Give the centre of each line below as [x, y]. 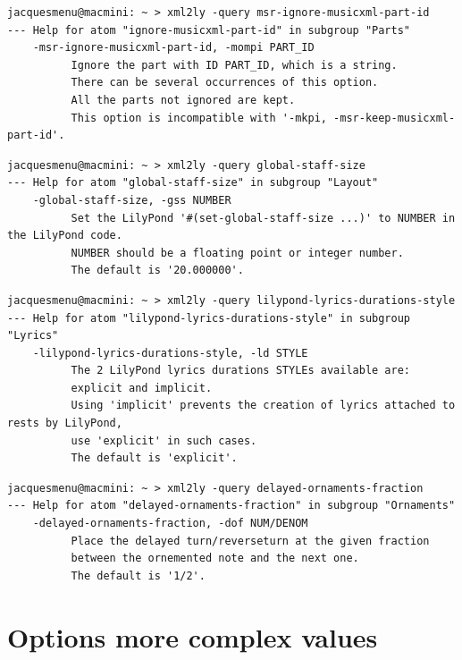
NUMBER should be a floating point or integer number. [237, 253]
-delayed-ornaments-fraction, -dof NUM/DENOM [170, 524]
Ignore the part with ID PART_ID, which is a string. [234, 65]
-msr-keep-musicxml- [395, 118]
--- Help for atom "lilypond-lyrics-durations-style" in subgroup [209, 318]
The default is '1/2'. [138, 575]
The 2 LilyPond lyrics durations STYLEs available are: [241, 371]
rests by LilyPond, [65, 423]
